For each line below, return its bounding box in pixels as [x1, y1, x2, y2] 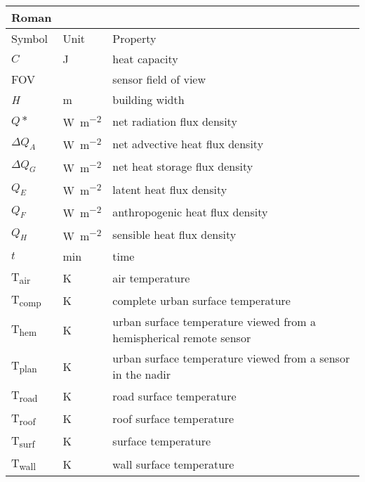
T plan [11, 357, 37, 376]
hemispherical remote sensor [112, 330, 251, 346]
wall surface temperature [112, 455, 234, 472]
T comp [11, 291, 41, 310]
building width [112, 91, 185, 108]
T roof [11, 409, 36, 428]
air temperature [112, 269, 190, 286]
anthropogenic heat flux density [112, 203, 268, 220]
